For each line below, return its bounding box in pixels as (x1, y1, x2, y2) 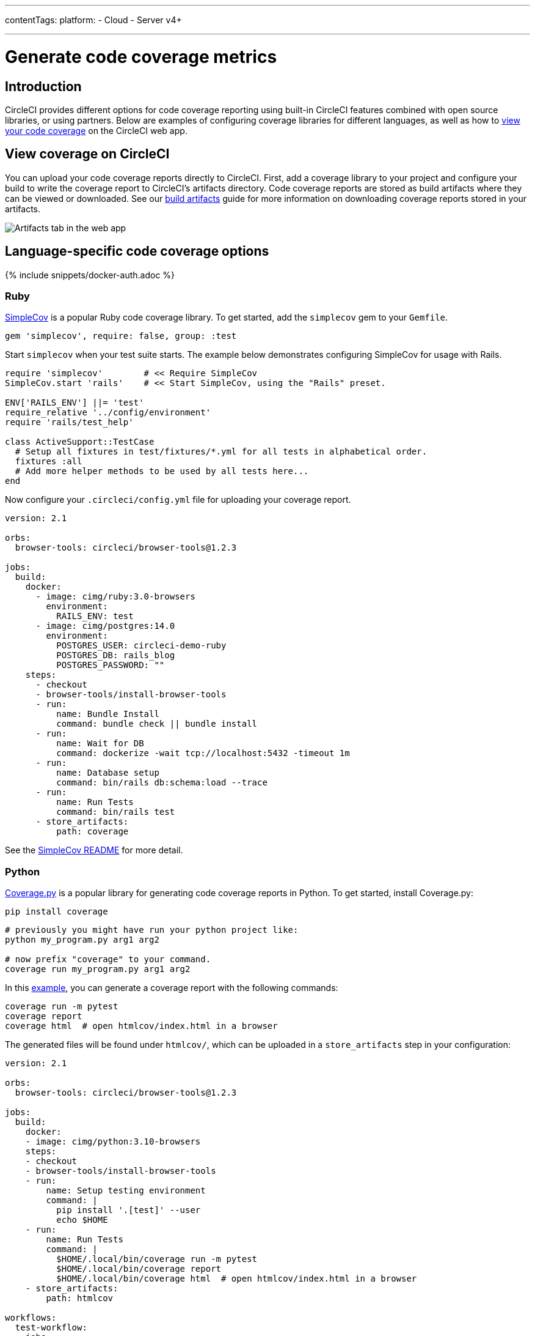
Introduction (5, 78, 82, 94)
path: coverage (56, 826, 129, 837)
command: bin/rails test (56, 807, 175, 817)
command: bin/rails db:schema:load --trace (56, 777, 267, 788)
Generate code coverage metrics (5, 46, 277, 67)
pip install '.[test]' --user (56, 1205, 201, 1215)
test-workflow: (15, 1323, 87, 1333)
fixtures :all (15, 456, 82, 467)
